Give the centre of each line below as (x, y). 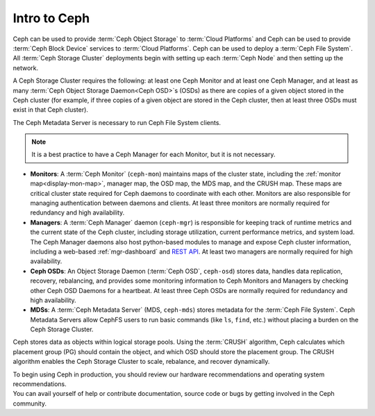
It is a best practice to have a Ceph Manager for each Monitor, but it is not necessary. (153, 155)
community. (30, 403)
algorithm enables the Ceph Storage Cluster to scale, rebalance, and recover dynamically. (141, 362)
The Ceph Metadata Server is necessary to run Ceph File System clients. (117, 122)
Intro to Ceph (51, 18)
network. (26, 68)
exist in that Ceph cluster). (50, 110)
